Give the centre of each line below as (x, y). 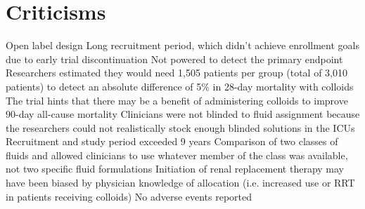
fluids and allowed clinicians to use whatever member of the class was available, (177, 155)
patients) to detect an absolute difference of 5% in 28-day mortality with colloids (180, 86)
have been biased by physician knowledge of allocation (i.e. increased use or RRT (180, 183)
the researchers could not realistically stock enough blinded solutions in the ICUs (180, 127)
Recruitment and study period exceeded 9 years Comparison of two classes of (172, 141)
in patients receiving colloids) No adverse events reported (129, 196)
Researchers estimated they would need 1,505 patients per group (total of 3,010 (177, 73)
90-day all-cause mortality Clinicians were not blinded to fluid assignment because (183, 114)
